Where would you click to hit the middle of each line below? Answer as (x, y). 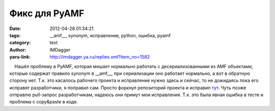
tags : (15, 35)
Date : (15, 29)
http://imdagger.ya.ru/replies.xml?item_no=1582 (100, 57)
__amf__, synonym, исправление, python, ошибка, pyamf (110, 35)
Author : (18, 50)
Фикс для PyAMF (47, 13)
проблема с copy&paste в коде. (44, 102)
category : (20, 43)
